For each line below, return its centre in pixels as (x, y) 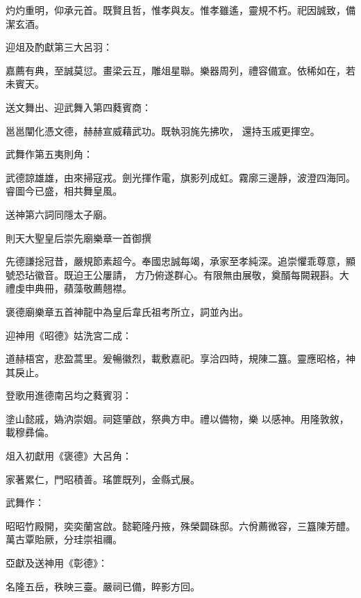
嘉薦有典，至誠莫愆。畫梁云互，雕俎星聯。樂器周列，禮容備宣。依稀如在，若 (180, 70)
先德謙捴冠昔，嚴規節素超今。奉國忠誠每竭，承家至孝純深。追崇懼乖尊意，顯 (180, 261)
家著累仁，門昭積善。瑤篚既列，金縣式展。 (103, 479)
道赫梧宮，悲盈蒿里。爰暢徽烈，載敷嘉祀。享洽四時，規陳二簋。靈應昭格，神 (180, 358)
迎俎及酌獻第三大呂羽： (59, 47)
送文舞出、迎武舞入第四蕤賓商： (78, 107)
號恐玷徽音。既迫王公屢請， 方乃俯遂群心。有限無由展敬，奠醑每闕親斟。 (173, 274)
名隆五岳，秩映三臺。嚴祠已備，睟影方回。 (103, 586)
